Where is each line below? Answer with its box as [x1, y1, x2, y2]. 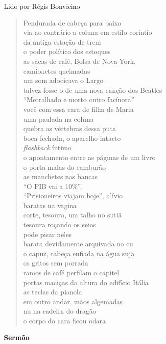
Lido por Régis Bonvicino [4, 1, 80, 11]
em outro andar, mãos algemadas [23, 296, 123, 306]
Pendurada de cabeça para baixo [23, 17, 121, 27]
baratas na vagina [23, 200, 77, 210]
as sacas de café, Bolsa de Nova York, [23, 55, 136, 66]
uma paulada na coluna [23, 113, 94, 124]
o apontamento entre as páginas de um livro [23, 152, 156, 162]
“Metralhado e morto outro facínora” [23, 94, 135, 105]
